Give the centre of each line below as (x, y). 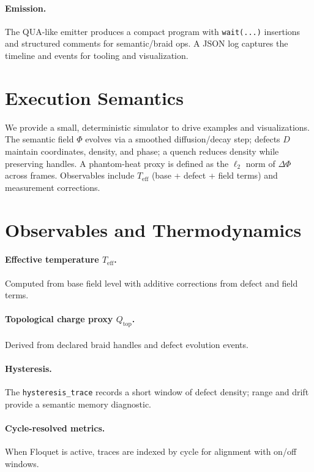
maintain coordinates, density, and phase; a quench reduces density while (142, 151)
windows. (22, 463)
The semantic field (39, 139)
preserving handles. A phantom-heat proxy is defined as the (117, 163)
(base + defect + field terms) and (215, 175)
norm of (260, 163)
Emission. (26, 8)
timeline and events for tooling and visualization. (97, 56)
